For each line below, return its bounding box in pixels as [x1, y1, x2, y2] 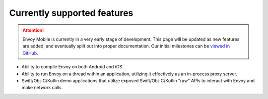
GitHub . [22, 50, 38, 56]
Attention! [22, 27, 44, 33]
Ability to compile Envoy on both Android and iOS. [21, 64, 124, 70]
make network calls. [21, 85, 63, 91]
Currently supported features [9, 7, 134, 18]
